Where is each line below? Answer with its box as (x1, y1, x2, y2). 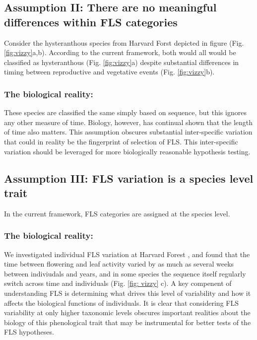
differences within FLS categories (4, 14, 178, 29)
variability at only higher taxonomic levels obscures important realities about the (4, 307, 251, 318)
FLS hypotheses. (4, 327, 54, 337)
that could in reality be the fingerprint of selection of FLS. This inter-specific (4, 136, 238, 146)
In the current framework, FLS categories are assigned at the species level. (4, 208, 230, 218)
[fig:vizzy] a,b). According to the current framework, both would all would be (4, 47, 236, 58)
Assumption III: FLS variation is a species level (4, 170, 254, 186)
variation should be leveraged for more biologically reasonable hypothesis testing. (4, 146, 251, 156)
